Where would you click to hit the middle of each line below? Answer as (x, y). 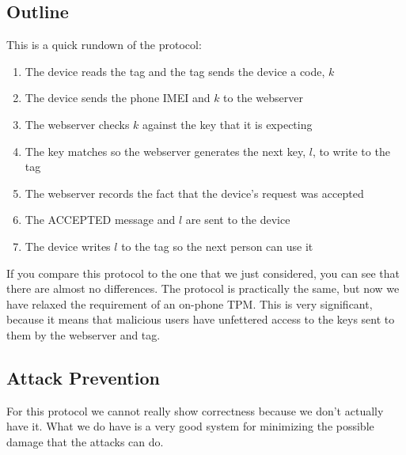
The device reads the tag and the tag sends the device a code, (175, 71)
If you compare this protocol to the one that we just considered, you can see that (203, 273)
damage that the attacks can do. (85, 441)
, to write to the (351, 151)
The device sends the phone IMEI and (118, 98)
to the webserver (263, 98)
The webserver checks (77, 124)
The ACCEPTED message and (100, 220)
